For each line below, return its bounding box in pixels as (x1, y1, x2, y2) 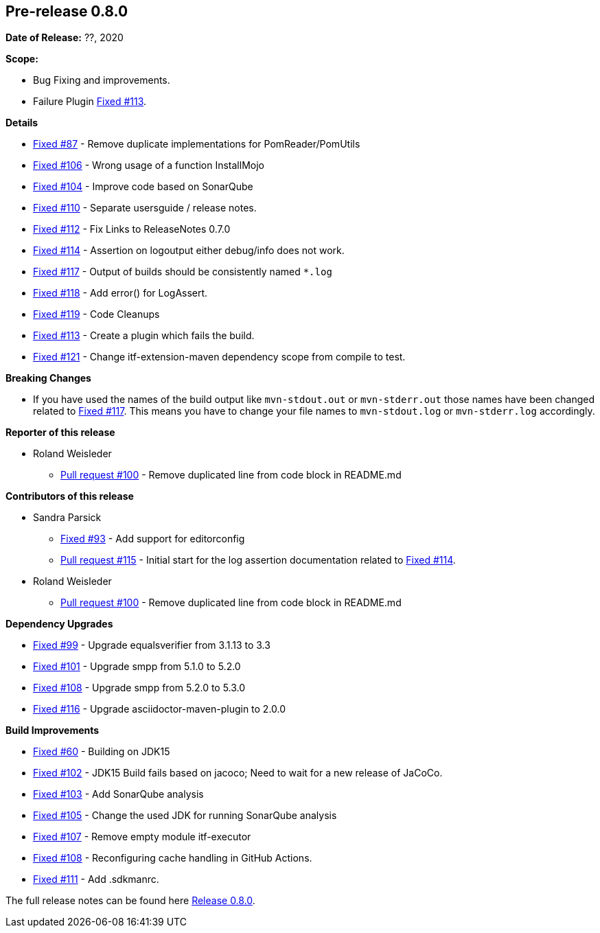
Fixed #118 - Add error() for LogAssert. (33, 287, 208, 299)
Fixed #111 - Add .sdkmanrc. (33, 873, 159, 886)
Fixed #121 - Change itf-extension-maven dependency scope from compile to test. (33, 351, 406, 363)
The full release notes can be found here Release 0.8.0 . (5, 895, 255, 907)
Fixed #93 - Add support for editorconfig (60, 533, 245, 545)
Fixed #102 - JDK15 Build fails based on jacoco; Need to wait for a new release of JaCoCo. (33, 767, 443, 779)
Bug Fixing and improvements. (33, 74, 170, 87)
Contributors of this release (5, 490, 134, 503)
